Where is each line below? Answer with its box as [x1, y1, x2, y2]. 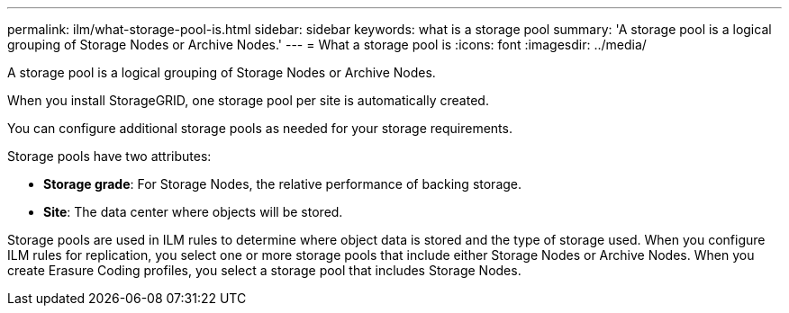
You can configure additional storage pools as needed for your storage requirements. [7, 121, 512, 136]
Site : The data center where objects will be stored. [43, 204, 343, 219]
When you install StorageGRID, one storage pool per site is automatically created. [7, 93, 489, 108]
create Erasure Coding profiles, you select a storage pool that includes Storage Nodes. [7, 263, 521, 278]
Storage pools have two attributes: [7, 148, 212, 164]
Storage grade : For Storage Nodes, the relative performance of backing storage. [43, 176, 522, 192]
